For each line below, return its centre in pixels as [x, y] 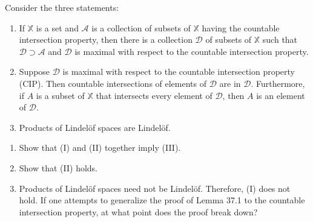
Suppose [35, 71]
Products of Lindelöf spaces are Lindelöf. [95, 127]
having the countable [241, 27]
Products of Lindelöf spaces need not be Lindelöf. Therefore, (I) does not [155, 188]
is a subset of [60, 95]
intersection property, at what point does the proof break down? [138, 211]
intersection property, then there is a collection [106, 40]
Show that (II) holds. [58, 167]
